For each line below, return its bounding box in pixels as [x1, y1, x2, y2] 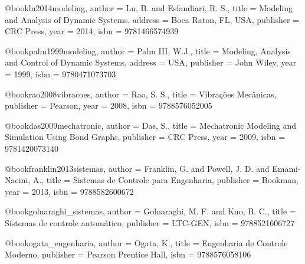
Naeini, [5, 174, 31, 186]
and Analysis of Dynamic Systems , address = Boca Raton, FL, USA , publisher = [5, 13, 299, 25]
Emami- [272, 162, 301, 174]
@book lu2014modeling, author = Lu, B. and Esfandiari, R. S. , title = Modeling [5, 2, 293, 14]
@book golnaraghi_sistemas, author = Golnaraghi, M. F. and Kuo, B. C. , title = [5, 205, 296, 217]
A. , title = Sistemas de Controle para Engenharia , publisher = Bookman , [32, 174, 299, 186]
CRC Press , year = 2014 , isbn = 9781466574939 [5, 25, 179, 37]
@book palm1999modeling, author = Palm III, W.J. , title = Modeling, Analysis [5, 44, 291, 57]
